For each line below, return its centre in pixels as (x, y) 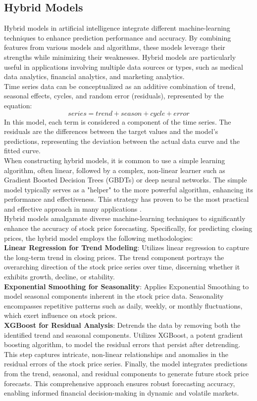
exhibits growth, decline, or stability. (59, 277)
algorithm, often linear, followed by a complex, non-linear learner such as (115, 170)
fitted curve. (22, 151)
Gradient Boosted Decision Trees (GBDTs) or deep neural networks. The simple (126, 180)
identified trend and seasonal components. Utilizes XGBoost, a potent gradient (124, 334)
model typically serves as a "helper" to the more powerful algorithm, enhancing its (128, 189)
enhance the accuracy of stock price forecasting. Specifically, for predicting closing (128, 228)
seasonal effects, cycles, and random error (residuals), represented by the (114, 96)
